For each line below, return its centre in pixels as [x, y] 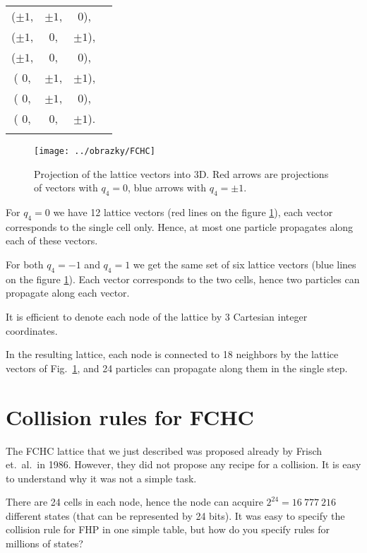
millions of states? [44, 543]
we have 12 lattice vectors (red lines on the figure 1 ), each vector [193, 212]
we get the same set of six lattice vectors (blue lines [245, 264]
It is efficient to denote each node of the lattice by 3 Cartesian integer [157, 317]
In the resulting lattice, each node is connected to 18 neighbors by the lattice [172, 354]
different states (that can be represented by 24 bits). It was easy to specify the [175, 515]
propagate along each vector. [68, 293]
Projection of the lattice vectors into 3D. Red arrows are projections [181, 173]
